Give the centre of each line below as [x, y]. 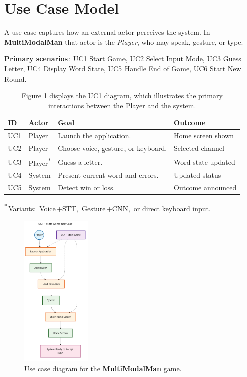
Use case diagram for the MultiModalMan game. [103, 368]
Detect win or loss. [87, 187]
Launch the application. [94, 136]
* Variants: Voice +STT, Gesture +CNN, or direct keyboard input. [107, 208]
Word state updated [205, 161]
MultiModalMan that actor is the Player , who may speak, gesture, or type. [124, 42]
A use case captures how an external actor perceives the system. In [107, 32]
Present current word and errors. [108, 175]
